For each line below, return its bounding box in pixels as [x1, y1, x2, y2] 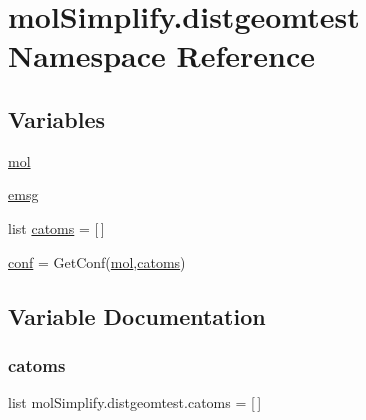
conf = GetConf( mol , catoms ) [8, 251, 186, 272]
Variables [8, 103, 106, 134]
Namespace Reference [8, 35, 315, 76]
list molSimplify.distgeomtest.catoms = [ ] [8, 392, 262, 413]
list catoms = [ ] [8, 217, 105, 238]
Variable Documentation [8, 300, 266, 331]
